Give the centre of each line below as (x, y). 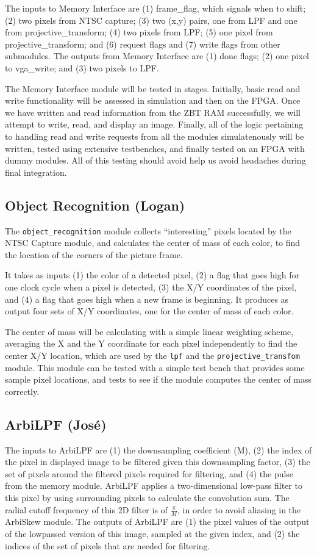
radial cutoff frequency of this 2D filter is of (86, 509)
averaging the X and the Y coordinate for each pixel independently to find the (151, 343)
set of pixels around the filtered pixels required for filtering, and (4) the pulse (149, 473)
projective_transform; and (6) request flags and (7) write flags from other (143, 44)
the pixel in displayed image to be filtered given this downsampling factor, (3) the (158, 462)
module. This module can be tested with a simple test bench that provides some (155, 367)
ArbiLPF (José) (56, 424)
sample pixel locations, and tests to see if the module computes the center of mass (158, 379)
